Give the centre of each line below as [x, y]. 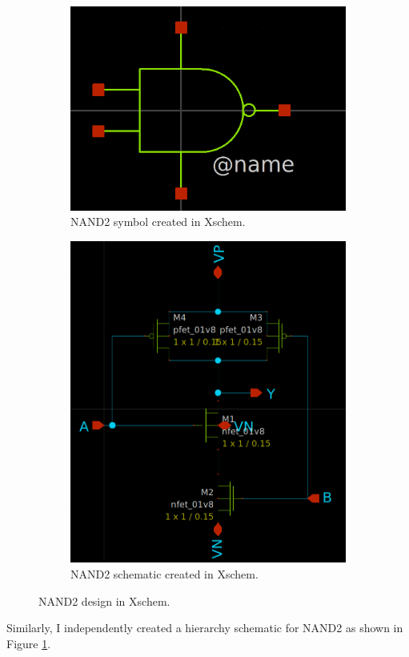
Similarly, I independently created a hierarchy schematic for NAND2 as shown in [205, 628]
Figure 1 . [29, 643]
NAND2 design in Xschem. [104, 601]
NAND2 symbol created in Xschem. [158, 222]
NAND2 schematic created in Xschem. [164, 574]
